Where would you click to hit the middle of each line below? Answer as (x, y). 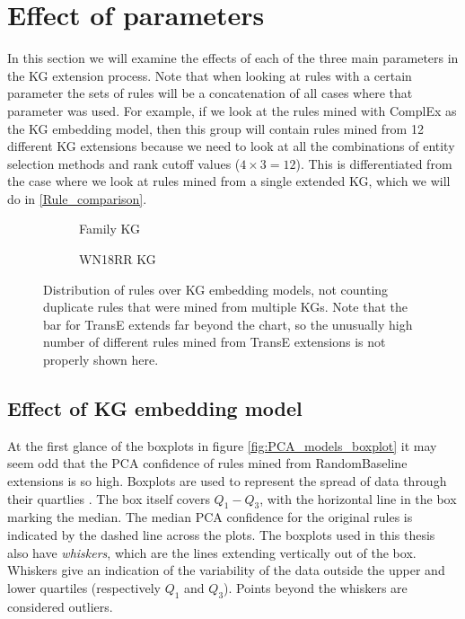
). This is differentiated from (374, 163)
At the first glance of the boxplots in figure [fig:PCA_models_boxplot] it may (222, 445)
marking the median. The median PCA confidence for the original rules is (210, 517)
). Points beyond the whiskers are (316, 587)
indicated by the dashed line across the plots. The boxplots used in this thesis (221, 535)
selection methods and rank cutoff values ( (124, 163)
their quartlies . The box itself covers (109, 498)
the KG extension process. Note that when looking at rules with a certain (210, 75)
